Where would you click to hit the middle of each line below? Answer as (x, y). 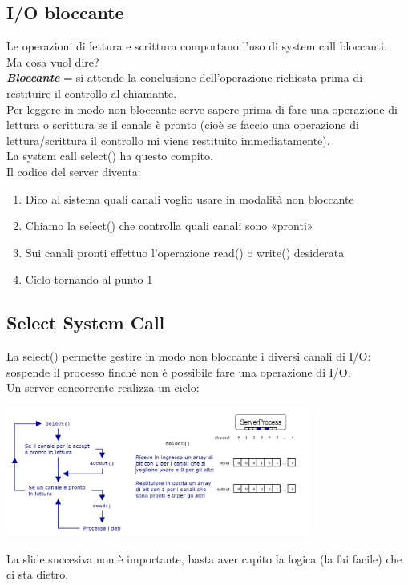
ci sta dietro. (38, 574)
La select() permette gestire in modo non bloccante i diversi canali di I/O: (189, 356)
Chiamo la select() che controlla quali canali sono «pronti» (169, 226)
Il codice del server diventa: (74, 171)
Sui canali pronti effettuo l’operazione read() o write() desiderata (185, 252)
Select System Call (86, 323)
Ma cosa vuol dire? (53, 61)
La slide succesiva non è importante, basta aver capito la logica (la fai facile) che (204, 558)
